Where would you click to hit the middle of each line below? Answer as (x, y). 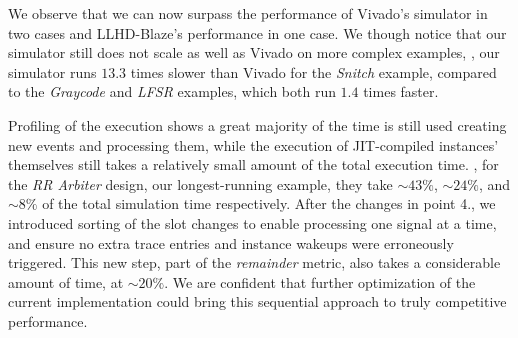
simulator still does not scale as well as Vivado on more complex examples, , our (254, 52)
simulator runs (52, 71)
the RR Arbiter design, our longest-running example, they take (200, 183)
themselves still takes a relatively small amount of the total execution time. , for (253, 164)
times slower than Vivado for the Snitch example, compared (313, 71)
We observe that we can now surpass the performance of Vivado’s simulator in (248, 13)
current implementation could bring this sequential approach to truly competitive (257, 301)
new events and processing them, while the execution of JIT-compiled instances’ (253, 144)
